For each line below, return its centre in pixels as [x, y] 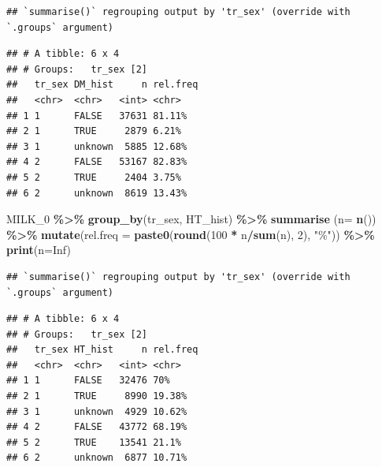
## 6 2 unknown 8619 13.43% [97, 193]
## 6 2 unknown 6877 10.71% [97, 458]
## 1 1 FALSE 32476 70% [88, 381]
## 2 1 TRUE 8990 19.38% [97, 396]
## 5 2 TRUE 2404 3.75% [94, 177]
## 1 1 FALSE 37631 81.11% [97, 116]
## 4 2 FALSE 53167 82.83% [97, 162]
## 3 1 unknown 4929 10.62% [97, 411]
